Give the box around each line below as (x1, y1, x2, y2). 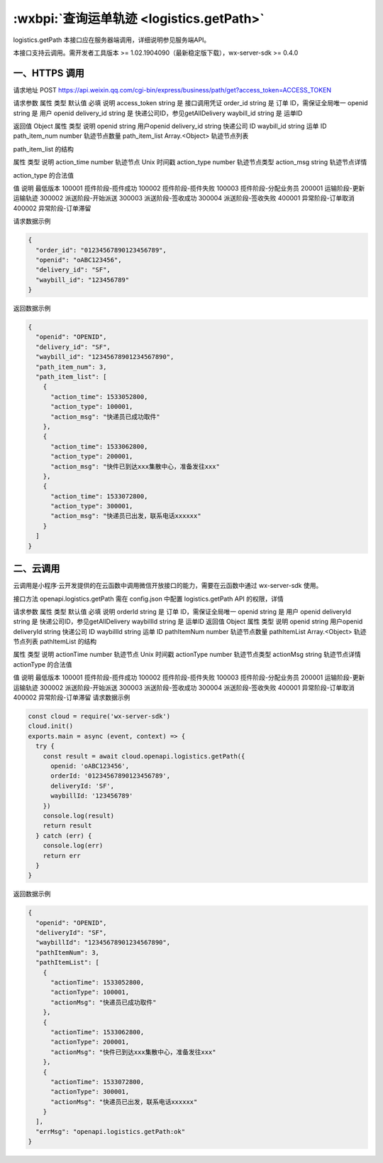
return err (43, 852, 81, 859)
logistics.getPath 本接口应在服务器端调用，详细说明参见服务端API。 (13, 36, 211, 44)
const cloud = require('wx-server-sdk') (28, 712, 170, 721)
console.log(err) (43, 842, 104, 850)
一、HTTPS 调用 (13, 67, 85, 79)
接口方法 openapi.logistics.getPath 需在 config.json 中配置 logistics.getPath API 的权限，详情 (13, 594, 284, 603)
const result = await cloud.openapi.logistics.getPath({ (43, 752, 245, 760)
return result (43, 822, 92, 830)
